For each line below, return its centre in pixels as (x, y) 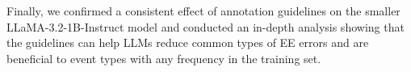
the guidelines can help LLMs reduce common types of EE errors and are (188, 42)
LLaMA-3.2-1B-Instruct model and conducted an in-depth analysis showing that (205, 26)
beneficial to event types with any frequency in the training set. (164, 58)
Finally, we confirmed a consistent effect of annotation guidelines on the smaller (203, 11)
